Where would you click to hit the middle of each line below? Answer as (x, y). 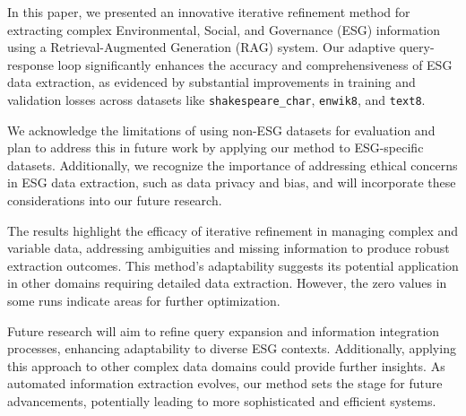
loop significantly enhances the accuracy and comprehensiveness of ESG (255, 64)
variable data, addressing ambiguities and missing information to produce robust (229, 248)
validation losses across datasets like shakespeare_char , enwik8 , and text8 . (216, 99)
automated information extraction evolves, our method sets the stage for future (225, 383)
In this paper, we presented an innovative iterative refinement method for (209, 12)
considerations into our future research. (115, 200)
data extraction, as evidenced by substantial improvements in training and (211, 82)
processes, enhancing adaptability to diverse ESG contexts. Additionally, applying (232, 348)
